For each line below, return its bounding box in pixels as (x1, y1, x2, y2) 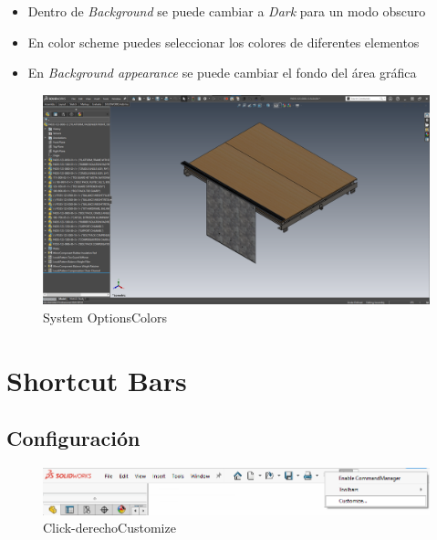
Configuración (6, 424, 140, 452)
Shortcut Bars (6, 361, 187, 398)
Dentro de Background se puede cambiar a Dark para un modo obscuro (27, 2, 426, 20)
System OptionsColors (43, 307, 167, 326)
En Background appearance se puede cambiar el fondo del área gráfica (27, 63, 417, 82)
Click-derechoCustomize (43, 518, 176, 537)
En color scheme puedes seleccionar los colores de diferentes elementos (27, 32, 420, 51)
